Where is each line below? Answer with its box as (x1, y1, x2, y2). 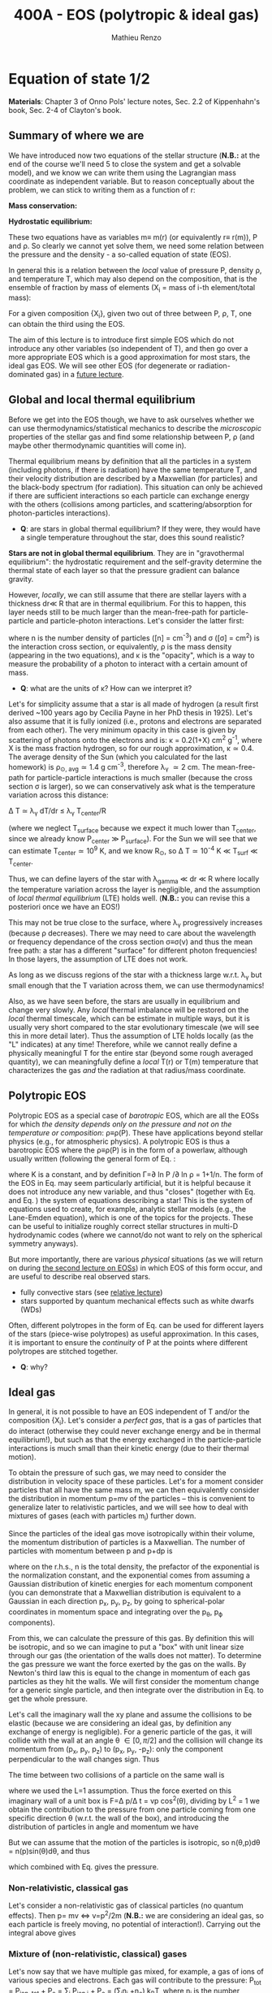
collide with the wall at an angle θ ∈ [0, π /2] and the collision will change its (8, 1735, 264, 1745)
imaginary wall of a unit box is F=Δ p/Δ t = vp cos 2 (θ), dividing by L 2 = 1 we (8, 1795, 260, 1805)
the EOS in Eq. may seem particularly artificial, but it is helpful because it (8, 1178, 252, 1188)
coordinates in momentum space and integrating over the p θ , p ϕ (8, 1607, 223, 1618)
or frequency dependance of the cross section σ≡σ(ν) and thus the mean (8, 936, 253, 946)
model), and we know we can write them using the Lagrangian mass (8, 167, 237, 177)
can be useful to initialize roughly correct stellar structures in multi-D (8, 1221, 238, 1231)
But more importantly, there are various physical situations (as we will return (8, 1254, 264, 1264)
